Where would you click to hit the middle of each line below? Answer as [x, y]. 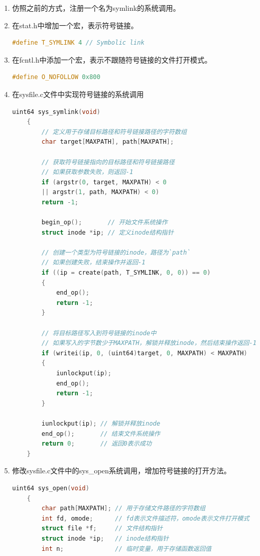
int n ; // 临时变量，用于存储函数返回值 [127, 549]
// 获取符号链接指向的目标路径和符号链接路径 [108, 162]
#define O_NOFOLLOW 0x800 [56, 77]
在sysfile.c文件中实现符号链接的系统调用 [78, 94]
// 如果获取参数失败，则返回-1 [87, 172]
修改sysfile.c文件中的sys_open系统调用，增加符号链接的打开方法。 [122, 471]
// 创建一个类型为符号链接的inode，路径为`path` [116, 252]
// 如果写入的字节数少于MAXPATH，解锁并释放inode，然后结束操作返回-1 [149, 343]
